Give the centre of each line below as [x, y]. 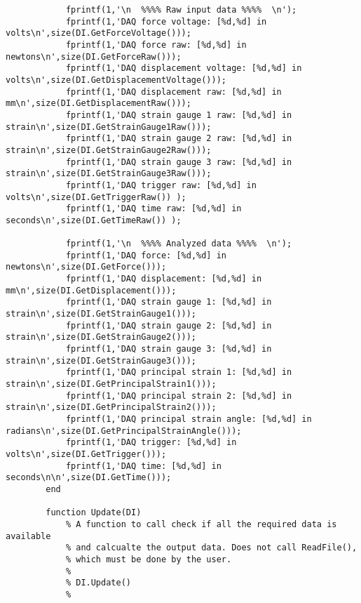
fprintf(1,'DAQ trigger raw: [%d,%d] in [161, 185]
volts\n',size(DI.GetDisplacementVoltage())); [116, 80]
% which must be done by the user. [149, 559]
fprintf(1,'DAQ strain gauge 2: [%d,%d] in [169, 325]
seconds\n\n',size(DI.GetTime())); [89, 478]
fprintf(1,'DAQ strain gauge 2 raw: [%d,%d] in [179, 139]
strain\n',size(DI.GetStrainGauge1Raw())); [109, 127]
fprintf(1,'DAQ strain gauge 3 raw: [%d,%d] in [179, 162]
